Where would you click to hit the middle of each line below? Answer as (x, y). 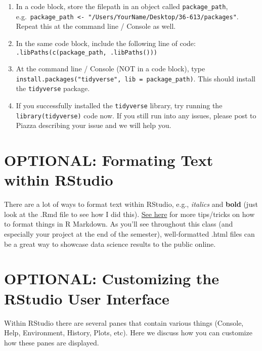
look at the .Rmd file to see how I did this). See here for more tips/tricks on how (129, 214)
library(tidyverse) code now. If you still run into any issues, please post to (136, 115)
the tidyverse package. (53, 88)
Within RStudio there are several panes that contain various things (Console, (124, 322)
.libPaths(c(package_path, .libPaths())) (86, 52)
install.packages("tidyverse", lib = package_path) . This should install (136, 78)
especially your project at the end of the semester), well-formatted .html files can (129, 234)
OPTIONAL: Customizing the (112, 278)
